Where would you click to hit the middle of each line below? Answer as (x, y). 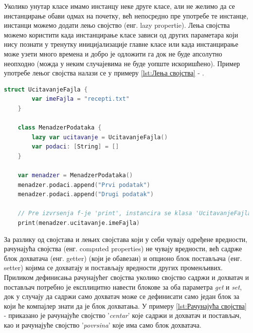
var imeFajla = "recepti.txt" (81, 99)
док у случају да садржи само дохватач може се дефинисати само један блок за (122, 296)
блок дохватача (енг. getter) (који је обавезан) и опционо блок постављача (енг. (123, 258)
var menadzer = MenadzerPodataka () (75, 176)
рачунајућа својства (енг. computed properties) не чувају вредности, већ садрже (123, 249)
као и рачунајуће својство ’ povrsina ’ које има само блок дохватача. (103, 325)
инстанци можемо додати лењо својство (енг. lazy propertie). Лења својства (117, 25)
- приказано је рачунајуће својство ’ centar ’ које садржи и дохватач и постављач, (123, 315)
